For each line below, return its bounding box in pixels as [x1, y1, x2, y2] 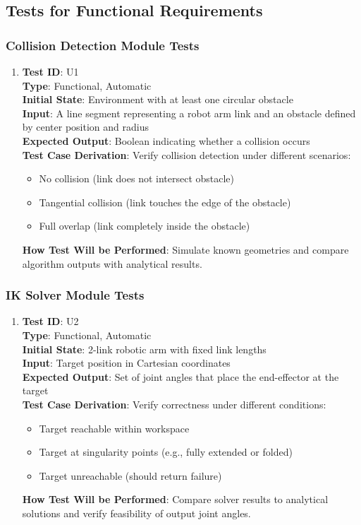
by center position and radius [22, 119, 149, 134]
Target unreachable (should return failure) [39, 468, 222, 483]
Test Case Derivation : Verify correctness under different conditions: [22, 396, 326, 411]
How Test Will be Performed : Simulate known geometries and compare [22, 242, 349, 256]
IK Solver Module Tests [6, 286, 145, 304]
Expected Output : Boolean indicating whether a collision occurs [22, 133, 310, 148]
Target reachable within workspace [39, 420, 190, 435]
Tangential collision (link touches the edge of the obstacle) [39, 194, 291, 209]
